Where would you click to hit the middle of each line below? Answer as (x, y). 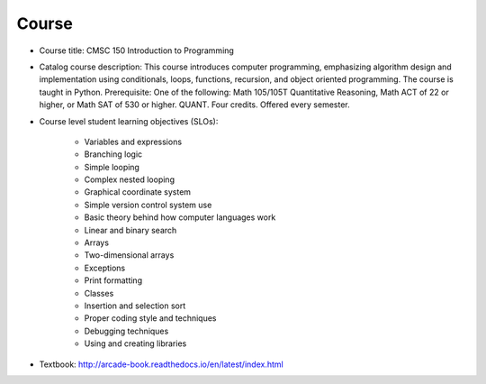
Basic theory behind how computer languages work (180, 217)
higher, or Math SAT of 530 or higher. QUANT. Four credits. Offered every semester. (194, 105)
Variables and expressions (133, 142)
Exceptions (105, 268)
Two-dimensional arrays (129, 255)
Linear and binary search (130, 230)
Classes (99, 293)
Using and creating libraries (135, 343)
